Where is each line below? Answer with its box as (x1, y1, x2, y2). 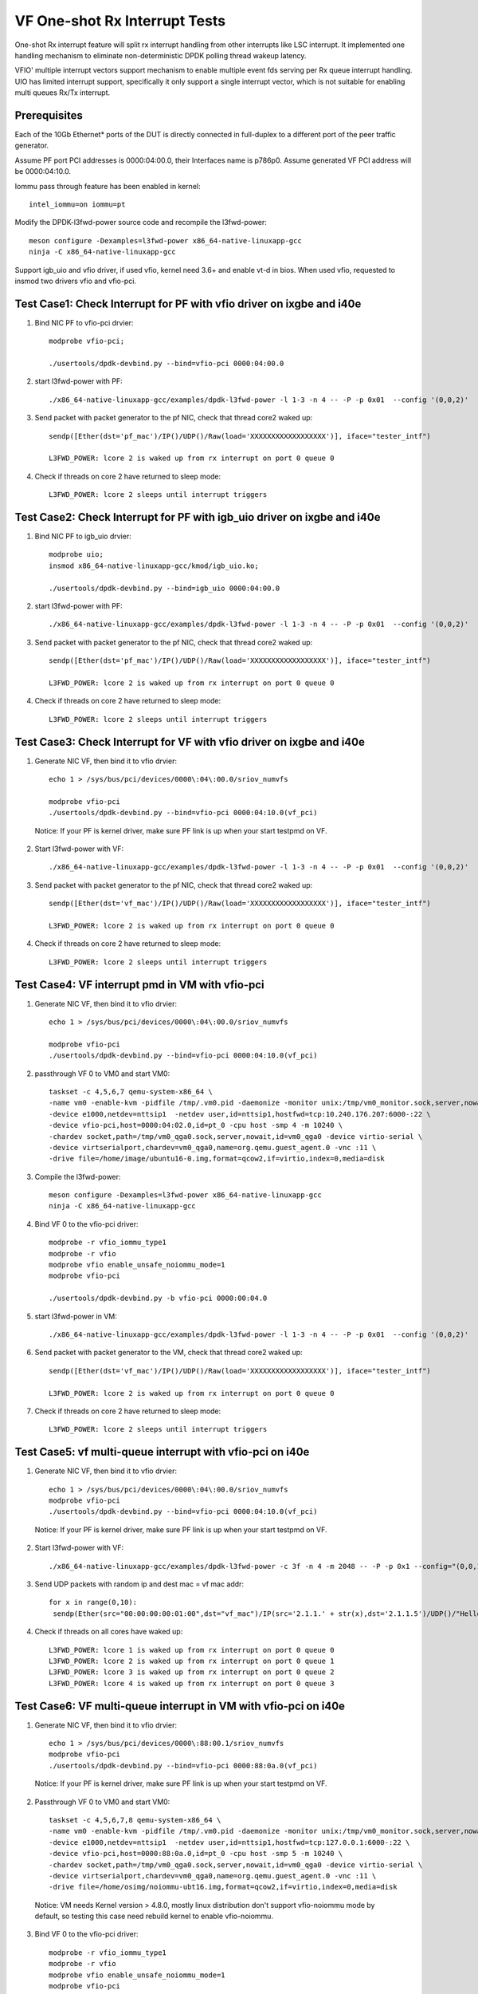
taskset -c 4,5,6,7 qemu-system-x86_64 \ (49, 1087, 213, 1096)
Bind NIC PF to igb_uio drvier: (34, 531, 131, 542)
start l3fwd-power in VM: (34, 1311, 117, 1321)
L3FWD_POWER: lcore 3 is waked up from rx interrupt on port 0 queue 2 (49, 1668, 335, 1677)
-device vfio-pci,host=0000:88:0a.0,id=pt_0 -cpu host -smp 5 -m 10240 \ (49, 1849, 343, 1858)
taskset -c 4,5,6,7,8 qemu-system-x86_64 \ (49, 1815, 221, 1824)
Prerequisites (14, 108, 83, 122)
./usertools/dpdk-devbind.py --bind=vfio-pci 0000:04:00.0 (49, 359, 284, 368)
